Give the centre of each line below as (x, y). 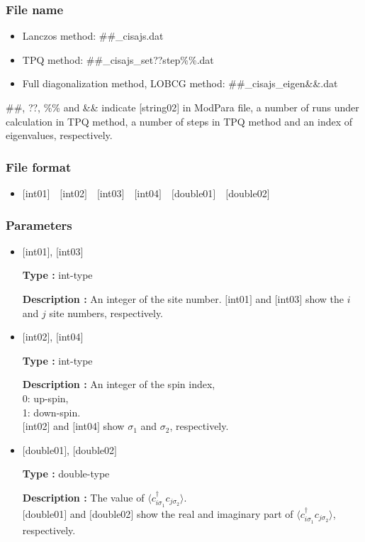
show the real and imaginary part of (215, 513)
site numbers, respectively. (106, 313)
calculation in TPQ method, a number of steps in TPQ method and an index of (179, 121)
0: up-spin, (45, 398)
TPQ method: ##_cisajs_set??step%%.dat (118, 59)
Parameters (39, 225)
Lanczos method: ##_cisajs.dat (93, 36)
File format (39, 166)
